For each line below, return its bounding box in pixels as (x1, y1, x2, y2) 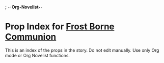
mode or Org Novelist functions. (5, 52, 70, 58)
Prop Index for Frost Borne (5, 21, 114, 32)
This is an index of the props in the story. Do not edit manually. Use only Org (5, 47, 160, 53)
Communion (5, 31, 56, 43)
